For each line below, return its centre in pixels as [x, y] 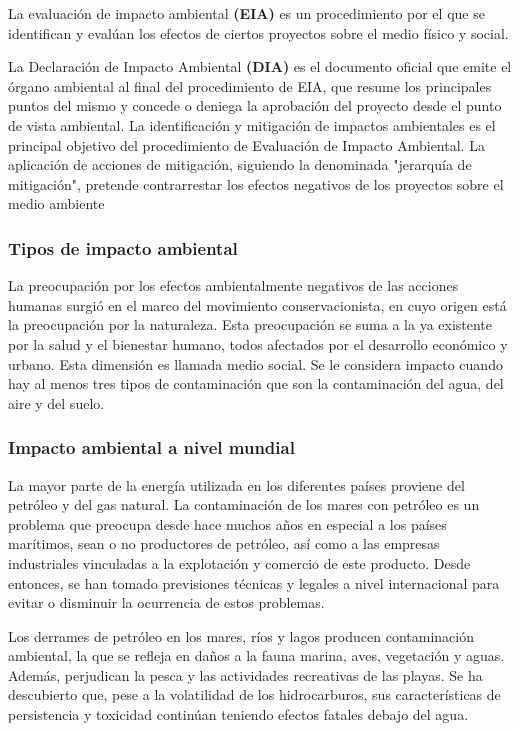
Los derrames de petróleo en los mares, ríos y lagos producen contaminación [241, 635]
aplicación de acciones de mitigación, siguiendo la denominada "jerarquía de [240, 164]
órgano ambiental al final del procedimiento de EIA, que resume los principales [250, 85]
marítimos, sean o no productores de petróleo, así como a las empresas [224, 543]
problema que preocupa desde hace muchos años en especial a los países [227, 523]
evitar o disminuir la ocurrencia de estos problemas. [166, 602]
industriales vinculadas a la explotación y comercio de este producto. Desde [239, 562]
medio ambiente [56, 203]
